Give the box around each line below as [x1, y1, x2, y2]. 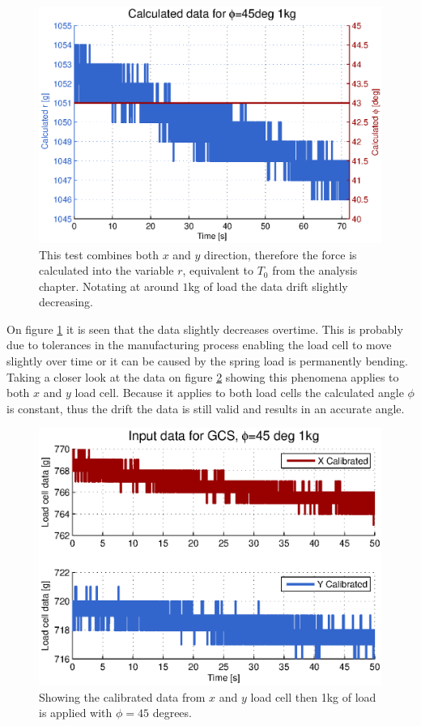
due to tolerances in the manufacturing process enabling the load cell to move [6, 336, 392, 353]
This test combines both [39, 246, 159, 263]
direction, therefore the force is [204, 246, 357, 263]
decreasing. [39, 293, 94, 310]
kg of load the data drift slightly [188, 277, 348, 294]
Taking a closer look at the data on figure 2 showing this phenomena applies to [6, 368, 399, 385]
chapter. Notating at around [39, 277, 179, 294]
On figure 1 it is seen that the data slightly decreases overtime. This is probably [6, 320, 403, 337]
